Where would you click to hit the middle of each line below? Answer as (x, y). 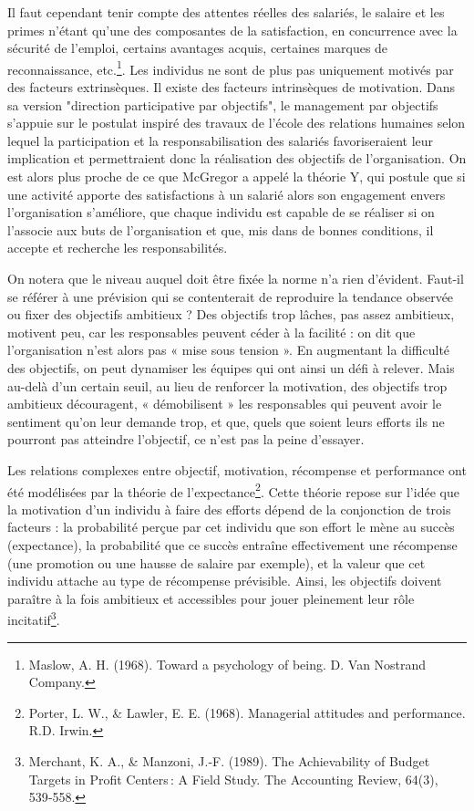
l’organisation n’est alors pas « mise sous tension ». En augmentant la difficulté (229, 350)
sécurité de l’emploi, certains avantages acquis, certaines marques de (198, 48)
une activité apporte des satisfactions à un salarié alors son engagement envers (227, 194)
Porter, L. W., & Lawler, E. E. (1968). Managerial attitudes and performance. (247, 712)
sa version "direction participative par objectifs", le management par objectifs (223, 104)
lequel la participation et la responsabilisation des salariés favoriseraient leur (221, 140)
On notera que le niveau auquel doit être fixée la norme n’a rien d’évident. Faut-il (236, 278)
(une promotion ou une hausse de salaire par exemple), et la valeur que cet (216, 562)
